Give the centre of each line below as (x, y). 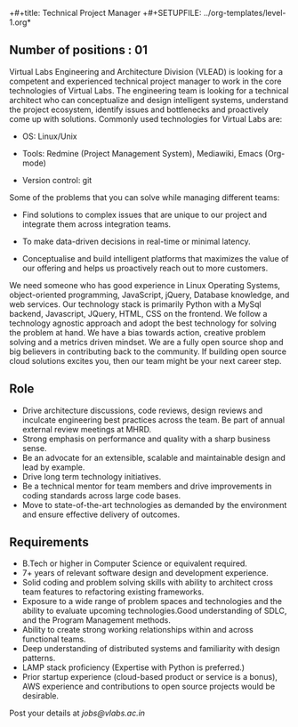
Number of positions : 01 (79, 50)
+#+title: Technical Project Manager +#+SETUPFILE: (105, 13)
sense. (34, 448)
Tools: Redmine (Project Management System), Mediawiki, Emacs (142, 153)
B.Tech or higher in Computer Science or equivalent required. (134, 563)
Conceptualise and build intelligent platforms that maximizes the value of (155, 258)
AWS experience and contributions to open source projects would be (149, 687)
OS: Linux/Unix (49, 136)
